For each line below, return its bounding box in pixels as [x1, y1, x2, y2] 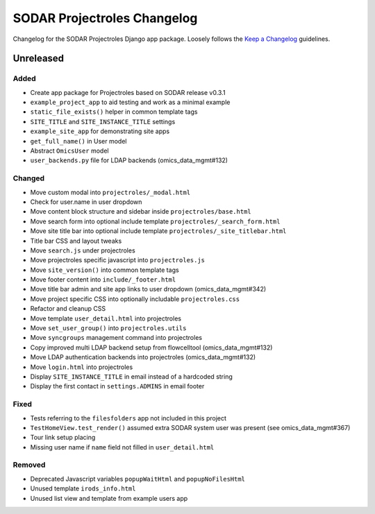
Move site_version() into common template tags [30, 266, 180, 274]
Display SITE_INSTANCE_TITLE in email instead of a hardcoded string [30, 372, 233, 381]
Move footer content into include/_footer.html [30, 275, 176, 284]
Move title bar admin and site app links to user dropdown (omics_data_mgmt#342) [30, 285, 267, 293]
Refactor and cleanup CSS [30, 305, 106, 313]
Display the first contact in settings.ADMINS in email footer [30, 382, 205, 391]
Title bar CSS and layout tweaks [30, 237, 122, 245]
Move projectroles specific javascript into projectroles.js [30, 256, 205, 264]
